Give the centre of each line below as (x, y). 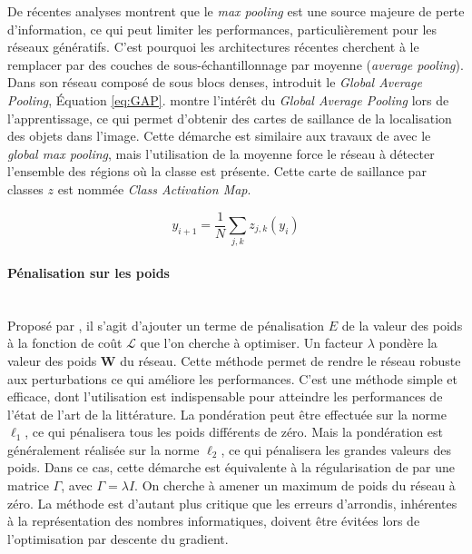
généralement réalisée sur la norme (103, 449)
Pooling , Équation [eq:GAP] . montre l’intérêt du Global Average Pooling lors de (228, 99)
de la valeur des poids (402, 325)
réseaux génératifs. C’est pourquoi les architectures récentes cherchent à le (213, 47)
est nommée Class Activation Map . (154, 188)
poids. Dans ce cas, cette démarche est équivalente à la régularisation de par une (231, 467)
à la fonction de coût (65, 343)
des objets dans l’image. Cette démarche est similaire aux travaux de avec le (219, 136)
